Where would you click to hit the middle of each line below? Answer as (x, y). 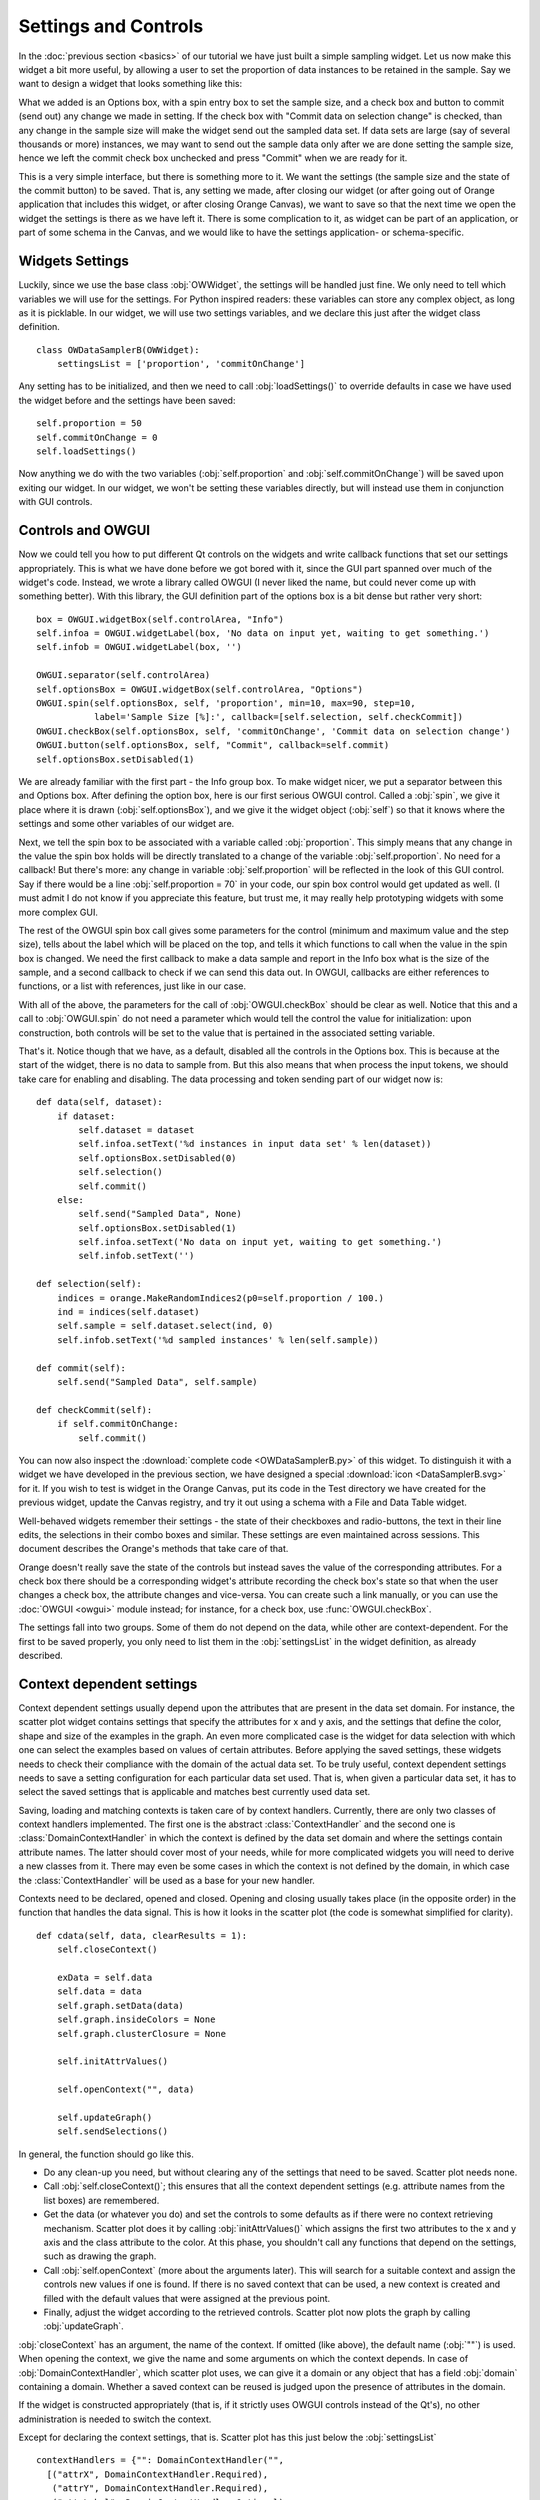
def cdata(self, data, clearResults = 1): (142, 1935)
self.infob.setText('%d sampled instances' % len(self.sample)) (217, 1339)
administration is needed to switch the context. (115, 2419)
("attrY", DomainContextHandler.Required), (160, 2488)
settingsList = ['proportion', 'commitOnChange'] (180, 364)
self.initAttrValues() (112, 2061)
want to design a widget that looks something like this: (130, 84)
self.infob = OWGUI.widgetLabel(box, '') (139, 647)
